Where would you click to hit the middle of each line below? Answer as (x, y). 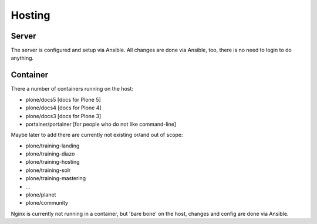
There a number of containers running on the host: (72, 89)
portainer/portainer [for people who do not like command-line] (101, 124)
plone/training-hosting (53, 162)
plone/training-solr (48, 170)
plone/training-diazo (50, 154)
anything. (22, 58)
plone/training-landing (53, 146)
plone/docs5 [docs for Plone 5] (63, 99)
